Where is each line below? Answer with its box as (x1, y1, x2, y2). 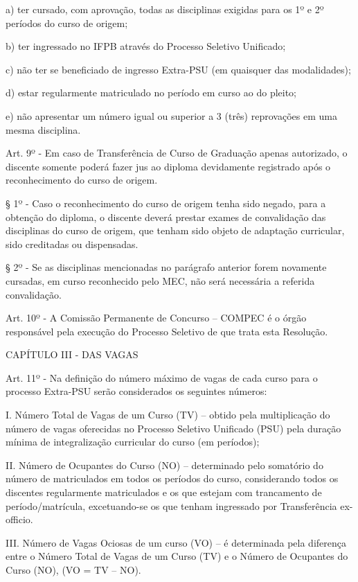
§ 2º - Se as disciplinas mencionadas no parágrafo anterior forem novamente (6, 260, 327, 274)
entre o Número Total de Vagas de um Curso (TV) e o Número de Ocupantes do (6, 549, 348, 563)
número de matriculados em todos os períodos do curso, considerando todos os (6, 471, 339, 486)
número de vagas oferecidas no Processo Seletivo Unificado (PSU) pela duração (6, 421, 341, 435)
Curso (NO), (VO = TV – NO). (6, 563, 141, 576)
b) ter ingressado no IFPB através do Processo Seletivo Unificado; (6, 39, 286, 53)
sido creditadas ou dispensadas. (6, 236, 138, 251)
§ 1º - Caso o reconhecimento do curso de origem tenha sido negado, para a (6, 195, 326, 210)
